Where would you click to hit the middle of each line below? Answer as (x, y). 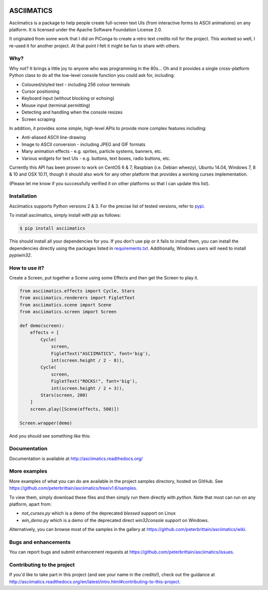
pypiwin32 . (21, 255)
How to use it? (27, 268)
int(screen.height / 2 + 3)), (88, 388)
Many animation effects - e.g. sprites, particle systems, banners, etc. (92, 151)
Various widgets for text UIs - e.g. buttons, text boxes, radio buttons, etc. (96, 158)
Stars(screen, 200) (64, 395)
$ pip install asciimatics (52, 229)
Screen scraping (38, 119)
